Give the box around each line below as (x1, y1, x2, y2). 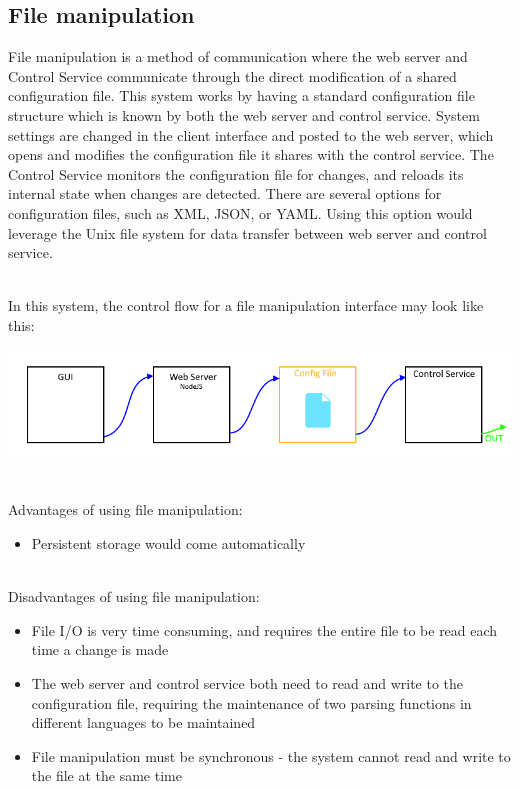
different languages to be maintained (31, 712, 256, 733)
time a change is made (31, 639, 169, 660)
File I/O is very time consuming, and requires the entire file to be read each (31, 619, 498, 640)
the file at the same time (31, 765, 182, 786)
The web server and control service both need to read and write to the (31, 673, 464, 694)
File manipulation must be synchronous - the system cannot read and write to (31, 745, 511, 766)
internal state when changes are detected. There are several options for (8, 183, 442, 204)
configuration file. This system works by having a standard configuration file (8, 85, 475, 106)
